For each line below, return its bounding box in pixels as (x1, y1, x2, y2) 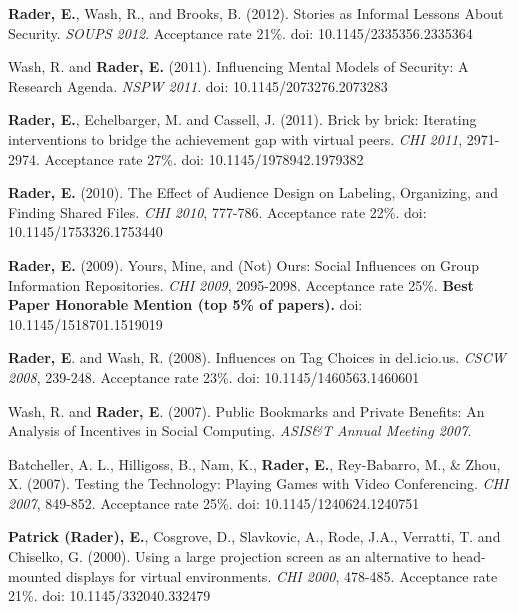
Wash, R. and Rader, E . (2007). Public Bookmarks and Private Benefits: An (8, 400, 485, 421)
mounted (8, 565, 62, 586)
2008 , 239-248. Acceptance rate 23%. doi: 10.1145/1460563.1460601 (8, 366, 420, 387)
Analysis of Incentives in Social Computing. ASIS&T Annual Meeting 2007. (8, 420, 472, 441)
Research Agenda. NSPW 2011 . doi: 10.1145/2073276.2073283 (8, 75, 388, 96)
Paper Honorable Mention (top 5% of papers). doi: (8, 294, 363, 315)
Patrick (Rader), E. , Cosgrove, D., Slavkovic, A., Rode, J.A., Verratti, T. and (8, 526, 501, 547)
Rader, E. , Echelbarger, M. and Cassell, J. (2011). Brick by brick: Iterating (8, 109, 477, 130)
